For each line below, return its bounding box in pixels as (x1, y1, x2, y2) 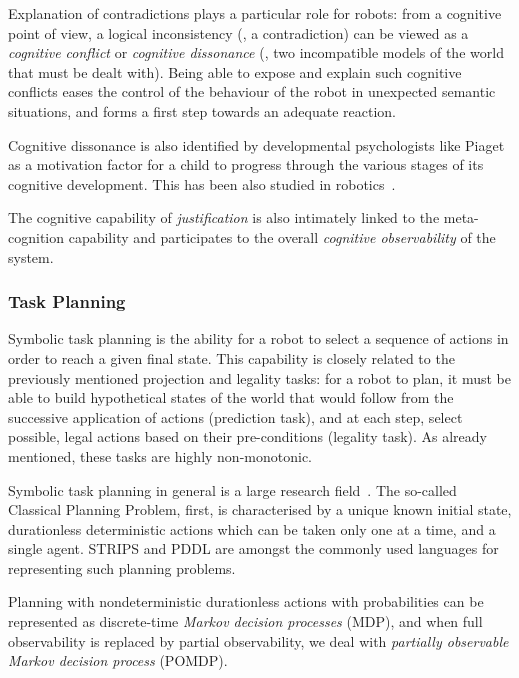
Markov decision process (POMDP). (8, 650, 228, 671)
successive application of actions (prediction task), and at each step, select (8, 406, 463, 427)
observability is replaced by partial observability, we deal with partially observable (8, 630, 509, 651)
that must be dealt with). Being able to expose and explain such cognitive (8, 61, 462, 82)
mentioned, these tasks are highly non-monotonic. (8, 445, 312, 466)
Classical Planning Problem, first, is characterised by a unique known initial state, (8, 499, 512, 520)
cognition (8, 226, 65, 247)
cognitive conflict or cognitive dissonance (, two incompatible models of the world (8, 42, 504, 63)
